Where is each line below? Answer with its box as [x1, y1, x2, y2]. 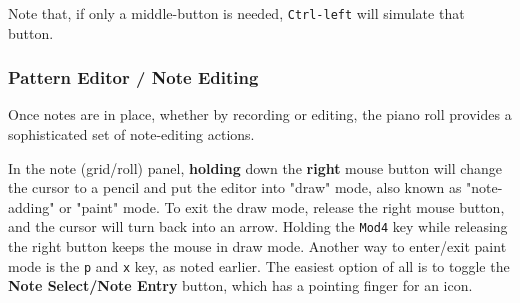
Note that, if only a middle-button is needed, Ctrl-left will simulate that [8, 3, 465, 23]
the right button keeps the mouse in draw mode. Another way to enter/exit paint [8, 236, 507, 257]
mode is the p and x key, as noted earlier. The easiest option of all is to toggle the [8, 255, 510, 276]
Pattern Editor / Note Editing [8, 65, 259, 90]
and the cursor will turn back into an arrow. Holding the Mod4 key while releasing [8, 216, 508, 237]
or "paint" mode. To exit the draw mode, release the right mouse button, [59, 196, 505, 217]
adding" [8, 196, 55, 217]
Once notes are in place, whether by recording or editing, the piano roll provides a [8, 104, 512, 125]
